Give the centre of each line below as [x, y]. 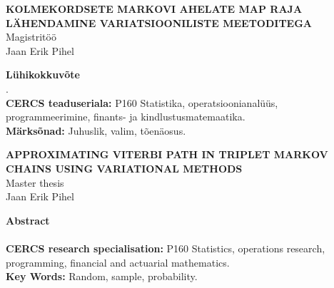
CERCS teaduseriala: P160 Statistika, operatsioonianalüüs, [142, 102]
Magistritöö [31, 37]
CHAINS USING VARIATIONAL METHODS [124, 168]
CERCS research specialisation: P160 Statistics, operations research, [166, 248]
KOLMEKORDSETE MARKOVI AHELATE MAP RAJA [154, 9]
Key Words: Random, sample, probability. [102, 276]
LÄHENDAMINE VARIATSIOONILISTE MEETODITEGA [159, 22]
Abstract [28, 220]
